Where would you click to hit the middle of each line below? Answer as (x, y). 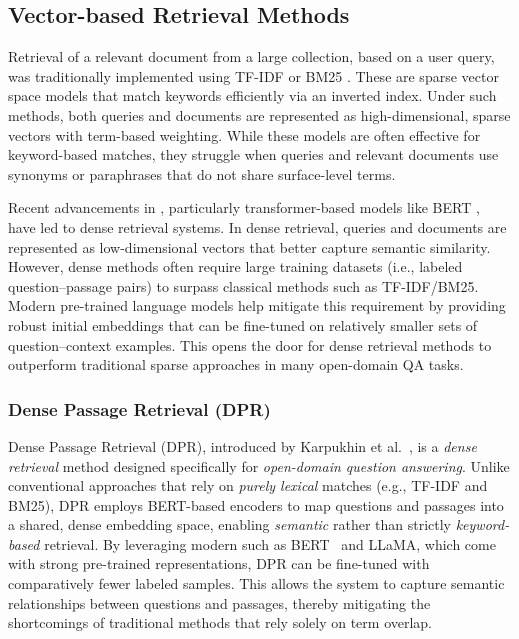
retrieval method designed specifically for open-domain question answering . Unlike (259, 465)
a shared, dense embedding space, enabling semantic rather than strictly (230, 524)
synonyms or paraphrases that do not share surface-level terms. (202, 173)
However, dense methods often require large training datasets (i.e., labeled (235, 266)
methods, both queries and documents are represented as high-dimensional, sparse (259, 114)
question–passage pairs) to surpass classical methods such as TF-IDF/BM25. (243, 285)
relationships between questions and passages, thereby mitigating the (219, 602)
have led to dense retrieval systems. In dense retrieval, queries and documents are (257, 226)
